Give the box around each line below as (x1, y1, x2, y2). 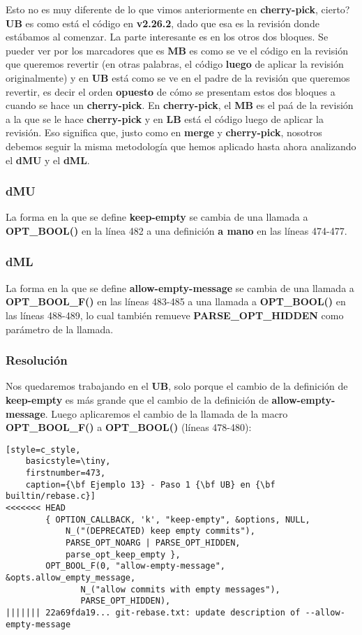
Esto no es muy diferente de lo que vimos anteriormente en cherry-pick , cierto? (6, 2, 350, 16)
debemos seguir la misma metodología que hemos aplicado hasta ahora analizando (6, 138, 356, 153)
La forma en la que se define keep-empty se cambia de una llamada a (6, 210, 308, 224)
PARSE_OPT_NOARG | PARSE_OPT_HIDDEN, (65, 537, 241, 548)
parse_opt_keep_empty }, (65, 549, 181, 560)
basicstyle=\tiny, (25, 456, 111, 467)
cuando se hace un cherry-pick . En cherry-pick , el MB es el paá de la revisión (6, 98, 354, 112)
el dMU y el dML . (6, 152, 90, 167)
